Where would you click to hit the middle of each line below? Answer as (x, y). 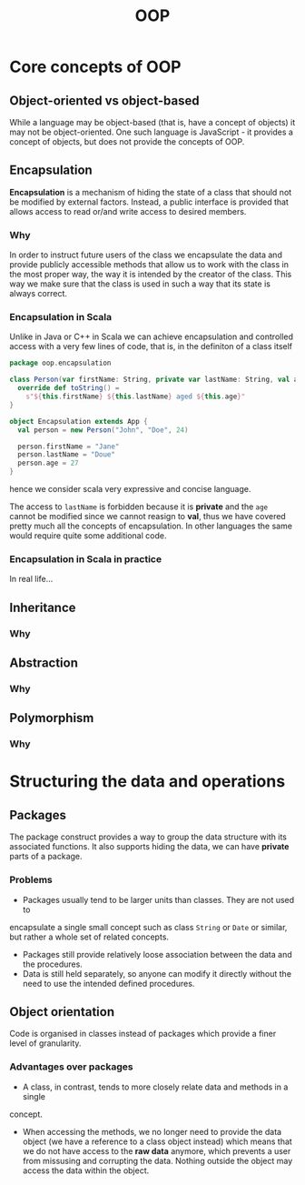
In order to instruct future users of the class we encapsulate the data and (146, 255)
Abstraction (44, 663)
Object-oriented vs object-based (104, 100)
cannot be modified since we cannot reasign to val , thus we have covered (148, 517)
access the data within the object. (86, 1170)
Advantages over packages (71, 1067)
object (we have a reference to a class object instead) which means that (157, 1141)
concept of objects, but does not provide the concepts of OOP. (127, 141)
